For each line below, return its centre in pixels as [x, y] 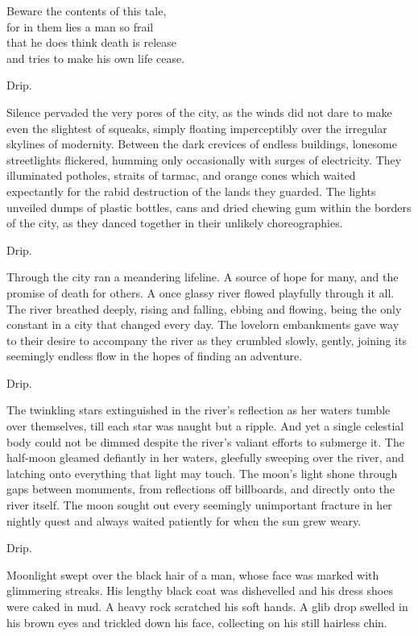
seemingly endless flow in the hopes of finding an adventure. [155, 356]
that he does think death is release [92, 42]
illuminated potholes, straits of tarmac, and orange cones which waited [181, 175]
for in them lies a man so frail [80, 26]
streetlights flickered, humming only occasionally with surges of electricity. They [204, 159]
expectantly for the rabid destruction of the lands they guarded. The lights [191, 191]
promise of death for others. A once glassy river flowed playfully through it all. [201, 292]
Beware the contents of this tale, [87, 10]
